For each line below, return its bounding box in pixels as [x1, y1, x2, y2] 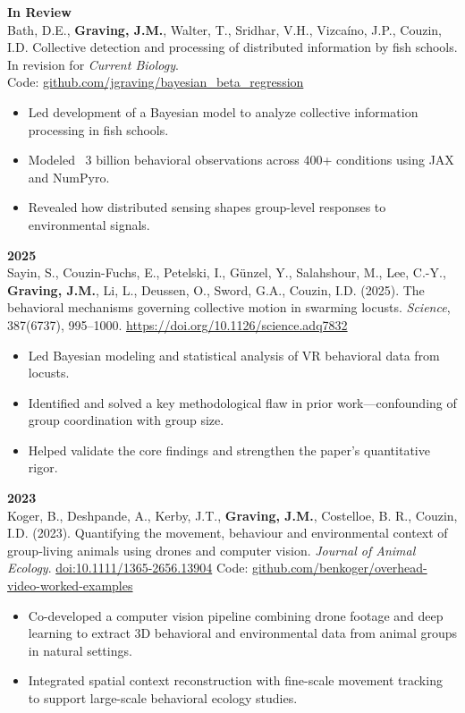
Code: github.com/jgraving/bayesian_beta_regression [7, 72, 304, 91]
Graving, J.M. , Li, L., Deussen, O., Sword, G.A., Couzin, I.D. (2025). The [7, 280, 425, 299]
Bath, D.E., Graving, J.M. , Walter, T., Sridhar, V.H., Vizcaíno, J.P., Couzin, [7, 20, 442, 38]
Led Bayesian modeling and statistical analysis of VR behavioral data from [28, 345, 440, 364]
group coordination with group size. [28, 411, 224, 429]
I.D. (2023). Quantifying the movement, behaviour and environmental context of [7, 523, 448, 542]
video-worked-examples [7, 576, 133, 595]
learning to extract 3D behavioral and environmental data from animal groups [28, 624, 458, 642]
